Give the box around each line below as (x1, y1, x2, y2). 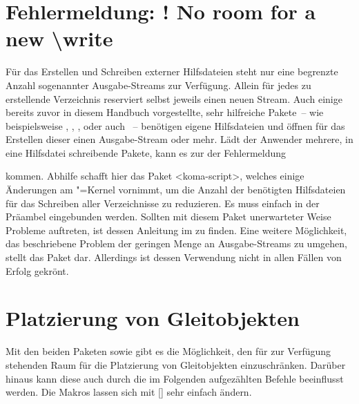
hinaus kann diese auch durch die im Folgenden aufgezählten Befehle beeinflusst (6, 371, 344, 385)
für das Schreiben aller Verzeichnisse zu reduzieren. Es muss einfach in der (6, 195, 320, 210)
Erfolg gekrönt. (6, 263, 69, 278)
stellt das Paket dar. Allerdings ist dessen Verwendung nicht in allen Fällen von (6, 250, 342, 264)
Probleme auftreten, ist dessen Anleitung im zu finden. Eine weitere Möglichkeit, (6, 222, 347, 237)
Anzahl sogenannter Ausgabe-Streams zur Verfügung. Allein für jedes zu (6, 77, 311, 92)
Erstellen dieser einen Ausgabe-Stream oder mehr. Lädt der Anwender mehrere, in (6, 132, 353, 146)
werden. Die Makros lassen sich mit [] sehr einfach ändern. (6, 385, 252, 399)
